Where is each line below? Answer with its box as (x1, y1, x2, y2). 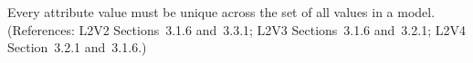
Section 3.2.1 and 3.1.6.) (7, 38, 147, 57)
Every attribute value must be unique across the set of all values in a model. (7, 3, 436, 21)
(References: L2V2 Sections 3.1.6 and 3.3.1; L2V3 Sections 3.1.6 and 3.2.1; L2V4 (7, 20, 466, 39)
